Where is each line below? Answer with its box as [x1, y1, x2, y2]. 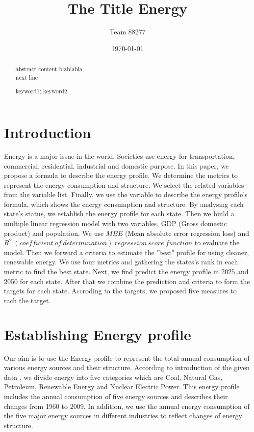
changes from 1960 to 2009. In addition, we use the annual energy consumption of [4, 401, 250, 411]
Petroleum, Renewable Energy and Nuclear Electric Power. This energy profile [4, 381, 240, 392]
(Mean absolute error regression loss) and [125, 228, 250, 238]
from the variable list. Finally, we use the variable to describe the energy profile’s [4, 189, 248, 200]
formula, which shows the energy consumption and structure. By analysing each [4, 199, 244, 209]
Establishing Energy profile [4, 324, 191, 344]
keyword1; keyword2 [15, 87, 67, 95]
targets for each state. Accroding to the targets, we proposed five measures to [4, 286, 237, 296]
